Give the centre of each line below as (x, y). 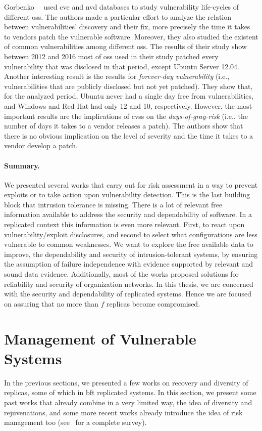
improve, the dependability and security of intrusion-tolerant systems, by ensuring (131, 254)
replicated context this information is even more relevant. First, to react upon (124, 224)
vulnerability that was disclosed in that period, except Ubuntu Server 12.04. (122, 66)
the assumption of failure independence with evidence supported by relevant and (129, 264)
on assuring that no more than (51, 303)
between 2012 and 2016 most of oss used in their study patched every (111, 56)
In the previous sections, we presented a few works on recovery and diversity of (126, 382)
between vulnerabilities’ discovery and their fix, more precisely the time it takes (127, 27)
